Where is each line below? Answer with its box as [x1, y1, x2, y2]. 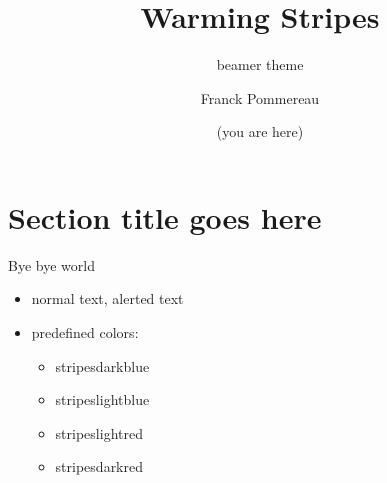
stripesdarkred [55, 456, 143, 477]
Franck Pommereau [200, 87, 320, 108]
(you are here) [216, 121, 304, 142]
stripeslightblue [55, 389, 150, 410]
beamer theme [216, 54, 304, 75]
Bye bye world [8, 254, 95, 275]
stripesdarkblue [55, 355, 150, 376]
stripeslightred [55, 422, 143, 443]
